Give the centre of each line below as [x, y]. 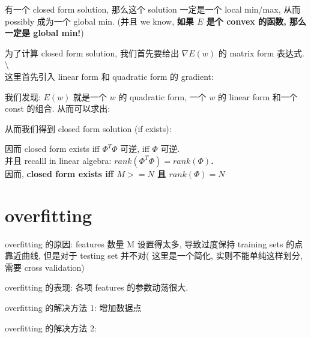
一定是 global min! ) [44, 33]
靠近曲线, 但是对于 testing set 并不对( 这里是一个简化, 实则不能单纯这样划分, [154, 255]
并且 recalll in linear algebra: [58, 160]
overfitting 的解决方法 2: [51, 327]
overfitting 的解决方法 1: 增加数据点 [73, 308]
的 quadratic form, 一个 [162, 96]
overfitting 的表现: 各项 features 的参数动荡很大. [97, 287]
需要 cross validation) [45, 267]
